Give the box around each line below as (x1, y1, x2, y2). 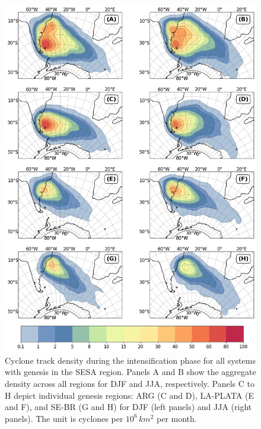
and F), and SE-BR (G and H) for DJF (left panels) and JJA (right (5, 401, 252, 413)
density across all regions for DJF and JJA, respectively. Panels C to (5, 377, 254, 389)
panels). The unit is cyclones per (5, 412, 123, 424)
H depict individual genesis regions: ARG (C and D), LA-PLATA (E (5, 389, 254, 401)
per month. (157, 412, 197, 424)
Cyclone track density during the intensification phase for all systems (5, 354, 256, 366)
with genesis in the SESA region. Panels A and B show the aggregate (5, 366, 256, 378)
